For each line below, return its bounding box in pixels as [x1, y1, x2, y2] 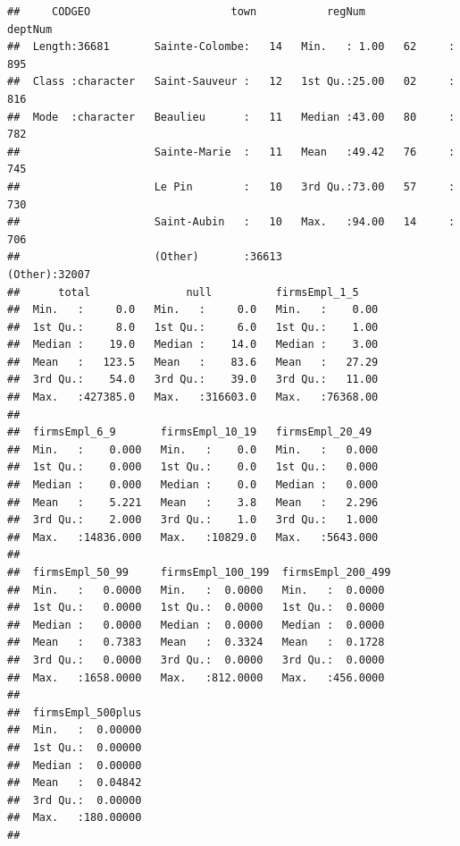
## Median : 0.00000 [7, 758, 142, 772]
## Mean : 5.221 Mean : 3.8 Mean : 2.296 [7, 495, 379, 509]
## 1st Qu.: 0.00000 [7, 740, 142, 754]
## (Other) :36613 [7, 250, 282, 264]
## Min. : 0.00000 [7, 723, 142, 737]
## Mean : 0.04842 [7, 776, 142, 790]
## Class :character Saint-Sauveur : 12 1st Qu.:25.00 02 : [7, 75, 456, 89]
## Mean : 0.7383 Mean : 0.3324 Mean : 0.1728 [7, 636, 385, 649]
